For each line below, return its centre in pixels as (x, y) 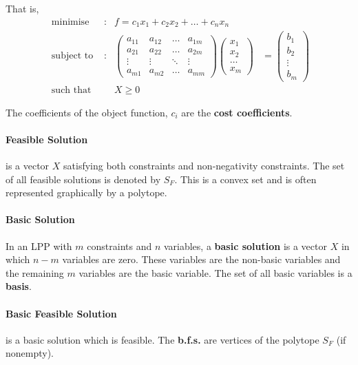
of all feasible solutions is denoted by (83, 179)
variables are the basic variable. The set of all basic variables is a (215, 272)
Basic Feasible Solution (61, 313)
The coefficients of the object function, (87, 112)
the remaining (35, 272)
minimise (70, 22)
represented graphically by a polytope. (86, 192)
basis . (19, 286)
